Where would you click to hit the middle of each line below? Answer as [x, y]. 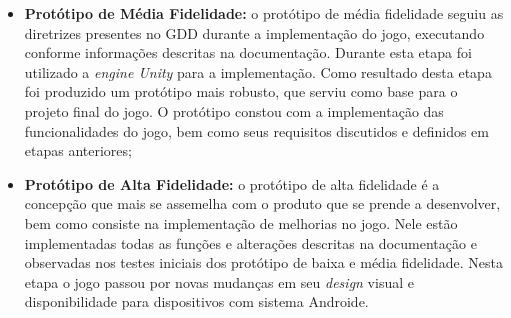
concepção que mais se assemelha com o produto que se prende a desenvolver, [262, 203]
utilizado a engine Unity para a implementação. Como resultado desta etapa [258, 71]
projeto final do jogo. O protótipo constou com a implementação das [234, 110]
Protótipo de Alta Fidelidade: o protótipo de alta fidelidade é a [232, 183]
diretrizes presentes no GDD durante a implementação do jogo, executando [254, 32]
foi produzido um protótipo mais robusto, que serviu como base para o [241, 91]
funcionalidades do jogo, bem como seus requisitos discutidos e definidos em [256, 130]
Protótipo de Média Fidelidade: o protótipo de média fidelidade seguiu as [264, 13]
